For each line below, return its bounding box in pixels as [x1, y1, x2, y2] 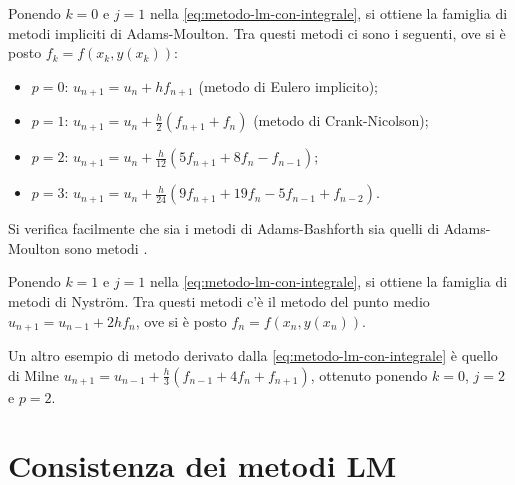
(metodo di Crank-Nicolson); [253, 110, 429, 131]
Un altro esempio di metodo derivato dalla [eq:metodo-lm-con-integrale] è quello [8, 345, 498, 366]
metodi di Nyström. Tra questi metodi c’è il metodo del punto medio [8, 291, 430, 312]
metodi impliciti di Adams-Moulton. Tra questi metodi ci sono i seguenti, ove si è [8, 22, 506, 43]
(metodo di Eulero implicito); [198, 75, 378, 96]
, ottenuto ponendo [310, 364, 428, 385]
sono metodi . [64, 237, 148, 258]
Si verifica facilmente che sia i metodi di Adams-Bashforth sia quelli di [8, 218, 440, 239]
